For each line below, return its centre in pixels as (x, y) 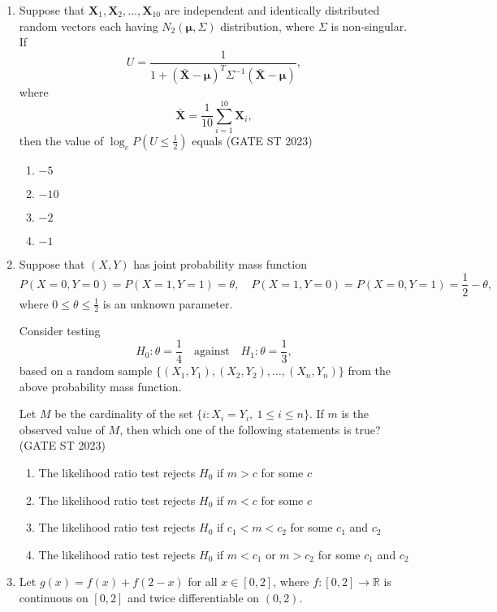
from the (370, 371)
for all (203, 582)
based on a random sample (86, 371)
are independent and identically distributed (272, 10)
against (212, 352)
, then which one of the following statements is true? (250, 429)
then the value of (61, 140)
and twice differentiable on (193, 597)
